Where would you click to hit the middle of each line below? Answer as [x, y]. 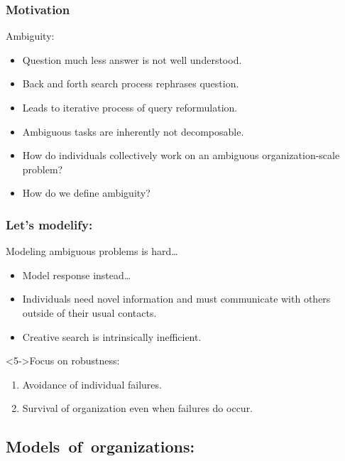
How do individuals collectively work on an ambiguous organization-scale [181, 155]
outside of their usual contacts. [89, 312]
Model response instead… [77, 275]
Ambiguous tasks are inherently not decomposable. [133, 131]
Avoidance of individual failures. [92, 384]
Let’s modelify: [49, 224]
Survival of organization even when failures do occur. [138, 408]
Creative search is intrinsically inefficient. [112, 336]
